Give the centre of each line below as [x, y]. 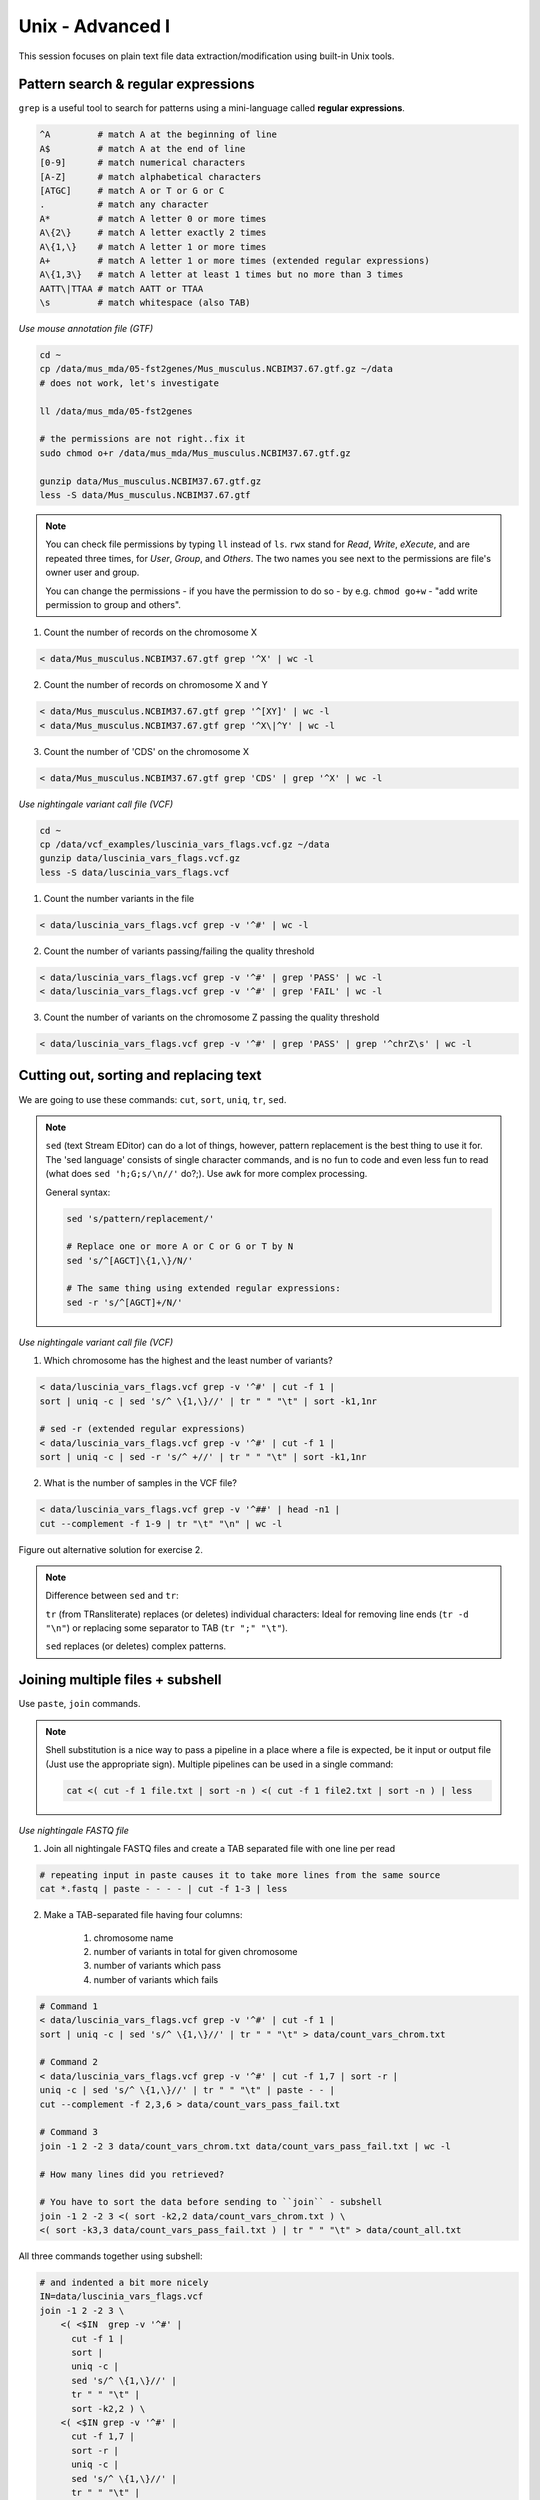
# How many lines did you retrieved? [132, 2174]
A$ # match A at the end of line [142, 148]
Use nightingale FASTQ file [74, 1830]
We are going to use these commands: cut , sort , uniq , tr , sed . [152, 1099]
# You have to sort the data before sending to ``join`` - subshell [211, 2202]
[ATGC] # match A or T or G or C [132, 190]
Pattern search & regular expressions [136, 84]
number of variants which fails [156, 1979]
